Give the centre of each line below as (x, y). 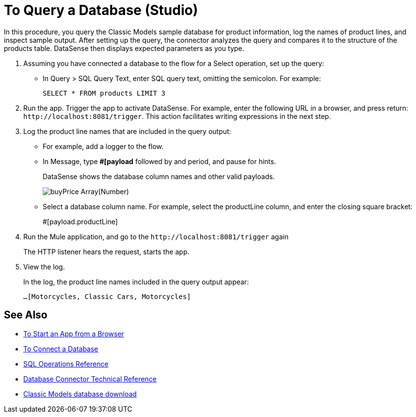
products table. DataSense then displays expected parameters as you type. (124, 48)
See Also (26, 315)
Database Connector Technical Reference (90, 379)
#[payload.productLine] (80, 221)
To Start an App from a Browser (74, 334)
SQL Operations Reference (66, 364)
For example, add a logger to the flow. (103, 146)
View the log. (44, 267)
